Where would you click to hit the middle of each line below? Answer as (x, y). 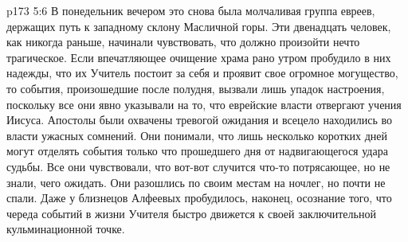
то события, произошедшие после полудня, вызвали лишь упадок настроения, (196, 88)
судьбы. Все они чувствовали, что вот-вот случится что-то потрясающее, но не (198, 166)
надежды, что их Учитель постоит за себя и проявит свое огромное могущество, (202, 73)
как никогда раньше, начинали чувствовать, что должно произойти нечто (183, 42)
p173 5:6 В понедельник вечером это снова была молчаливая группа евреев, (191, 10)
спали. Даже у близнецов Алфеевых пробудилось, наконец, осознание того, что (199, 198)
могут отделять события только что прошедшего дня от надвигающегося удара (197, 151)
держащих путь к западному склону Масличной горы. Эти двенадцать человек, (199, 26)
